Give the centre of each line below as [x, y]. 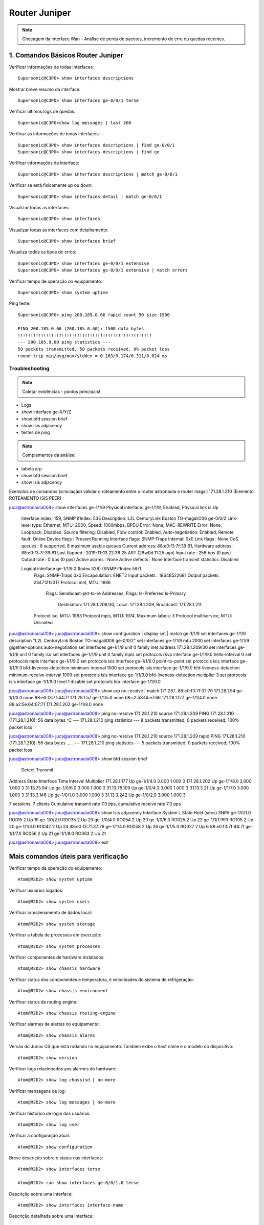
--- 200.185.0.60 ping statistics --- [64, 342]
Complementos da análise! [49, 455]
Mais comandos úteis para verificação [68, 856]
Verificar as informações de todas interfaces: [55, 134]
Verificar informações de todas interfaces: [52, 67]
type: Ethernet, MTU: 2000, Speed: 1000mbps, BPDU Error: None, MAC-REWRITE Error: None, [127, 525]
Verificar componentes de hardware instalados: [57, 957]
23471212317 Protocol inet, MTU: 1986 [72, 582]
